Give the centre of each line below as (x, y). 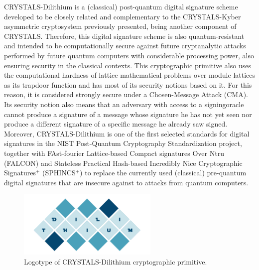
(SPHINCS (59, 173)
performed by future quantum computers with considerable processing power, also (129, 55)
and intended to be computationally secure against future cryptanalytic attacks (125, 46)
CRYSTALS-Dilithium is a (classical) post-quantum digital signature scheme (121, 6)
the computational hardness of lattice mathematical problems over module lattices (130, 75)
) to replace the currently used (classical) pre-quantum (163, 173)
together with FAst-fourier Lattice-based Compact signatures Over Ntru (114, 153)
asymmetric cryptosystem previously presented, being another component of (120, 26)
